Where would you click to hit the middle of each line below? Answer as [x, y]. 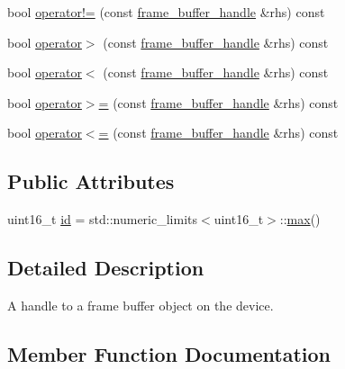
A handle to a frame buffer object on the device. [141, 305]
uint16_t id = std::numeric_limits [103, 219]
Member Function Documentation [169, 353]
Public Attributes [91, 181]
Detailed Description [106, 268]
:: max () [300, 219]
